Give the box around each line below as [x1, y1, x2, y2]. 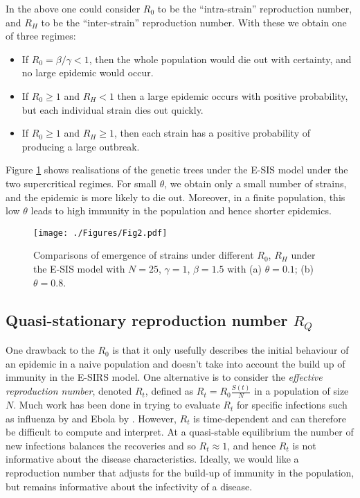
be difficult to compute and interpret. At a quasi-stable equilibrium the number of [6, 424, 354, 439]
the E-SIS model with [33, 261, 125, 275]
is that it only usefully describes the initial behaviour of [112, 343, 349, 357]
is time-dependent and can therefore [193, 411, 346, 425]
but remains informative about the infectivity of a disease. [6, 479, 253, 493]
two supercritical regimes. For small [6, 175, 156, 190]
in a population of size [254, 384, 349, 398]
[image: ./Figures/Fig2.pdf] [33, 227, 168, 238]
